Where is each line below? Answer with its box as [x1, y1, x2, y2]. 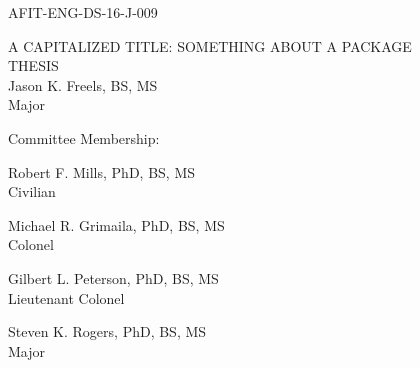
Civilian [8, 181, 56, 202]
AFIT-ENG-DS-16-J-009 [8, 2, 158, 22]
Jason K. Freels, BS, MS [8, 74, 158, 95]
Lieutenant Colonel [8, 287, 125, 308]
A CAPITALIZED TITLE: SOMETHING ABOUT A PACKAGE [8, 35, 412, 56]
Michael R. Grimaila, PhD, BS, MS [8, 214, 225, 235]
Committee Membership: [8, 127, 160, 148]
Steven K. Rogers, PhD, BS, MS [8, 321, 207, 342]
